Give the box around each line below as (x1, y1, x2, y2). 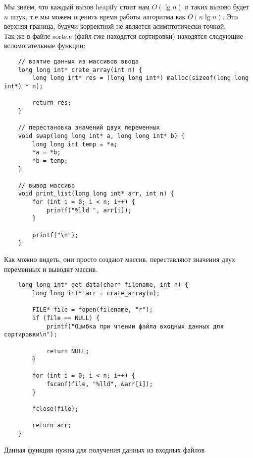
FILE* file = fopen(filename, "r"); (32, 306, 153, 314)
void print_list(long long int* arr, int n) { (18, 190, 174, 197)
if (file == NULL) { (32, 314, 100, 322)
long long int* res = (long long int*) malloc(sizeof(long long (32, 74, 249, 82)
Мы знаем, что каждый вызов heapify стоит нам (4, 1, 150, 11)
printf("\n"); (32, 231, 79, 239)
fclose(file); (32, 405, 79, 413)
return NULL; (46, 347, 89, 355)
